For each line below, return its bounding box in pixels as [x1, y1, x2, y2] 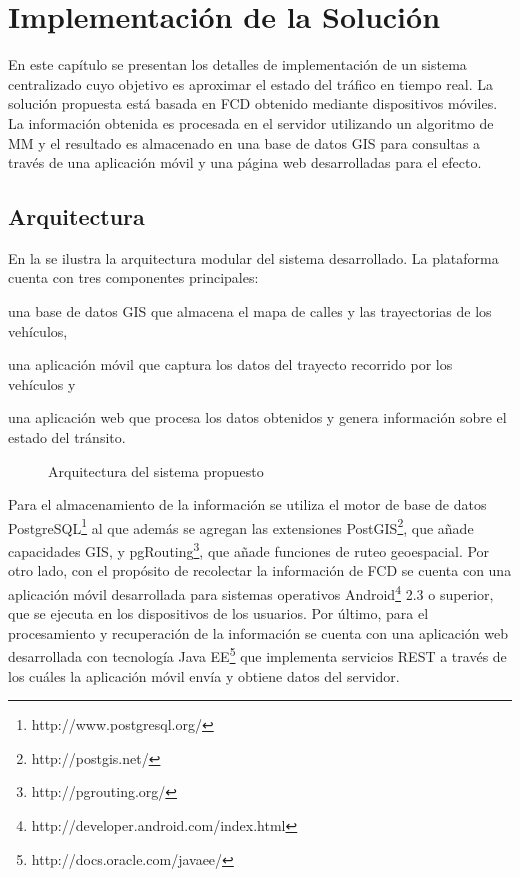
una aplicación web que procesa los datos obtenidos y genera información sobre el [8, 407, 507, 428]
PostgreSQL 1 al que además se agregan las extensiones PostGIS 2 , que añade [8, 514, 474, 538]
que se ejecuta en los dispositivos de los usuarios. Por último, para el [8, 603, 429, 624]
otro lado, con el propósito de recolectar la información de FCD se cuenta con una [8, 560, 512, 581]
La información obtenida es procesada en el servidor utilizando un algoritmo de [8, 112, 494, 133]
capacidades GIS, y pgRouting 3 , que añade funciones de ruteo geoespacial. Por [8, 538, 490, 561]
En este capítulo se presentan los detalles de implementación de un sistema [8, 54, 467, 75]
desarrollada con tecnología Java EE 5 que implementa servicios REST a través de [8, 643, 507, 667]
